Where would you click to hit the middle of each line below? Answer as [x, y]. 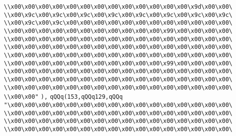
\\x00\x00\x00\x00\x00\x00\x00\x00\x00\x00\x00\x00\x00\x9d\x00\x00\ [118, 7]
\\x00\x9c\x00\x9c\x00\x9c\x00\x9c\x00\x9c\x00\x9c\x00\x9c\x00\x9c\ [118, 15]
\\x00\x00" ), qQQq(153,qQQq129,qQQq [63, 97]
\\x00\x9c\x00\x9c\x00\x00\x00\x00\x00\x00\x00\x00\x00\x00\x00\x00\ [118, 23]
